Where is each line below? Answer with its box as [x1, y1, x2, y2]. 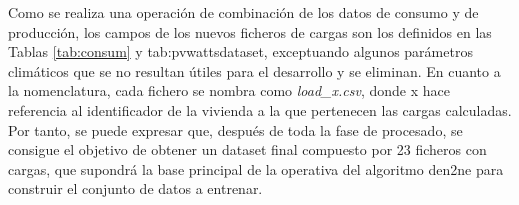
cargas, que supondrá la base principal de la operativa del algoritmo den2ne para [8, 158, 504, 179]
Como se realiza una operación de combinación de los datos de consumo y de [8, 2, 479, 22]
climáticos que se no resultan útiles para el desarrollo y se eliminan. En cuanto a [8, 60, 501, 81]
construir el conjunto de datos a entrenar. [8, 178, 263, 199]
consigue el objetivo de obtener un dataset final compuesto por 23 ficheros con [8, 139, 487, 160]
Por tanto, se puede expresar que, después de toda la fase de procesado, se [8, 119, 463, 140]
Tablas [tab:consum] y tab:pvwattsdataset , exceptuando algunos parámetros [8, 41, 473, 62]
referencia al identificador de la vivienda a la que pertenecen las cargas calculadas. [8, 99, 512, 120]
